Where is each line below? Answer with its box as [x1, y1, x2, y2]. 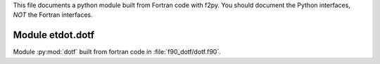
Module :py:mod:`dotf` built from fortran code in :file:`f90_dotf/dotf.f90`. [13, 48, 221, 56]
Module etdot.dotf [13, 29, 95, 41]
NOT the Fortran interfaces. [13, 11, 93, 19]
